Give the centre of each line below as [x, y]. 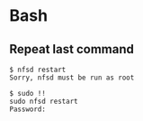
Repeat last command [72, 49]
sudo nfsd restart [44, 101]
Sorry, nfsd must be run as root [72, 78]
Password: [28, 109]
